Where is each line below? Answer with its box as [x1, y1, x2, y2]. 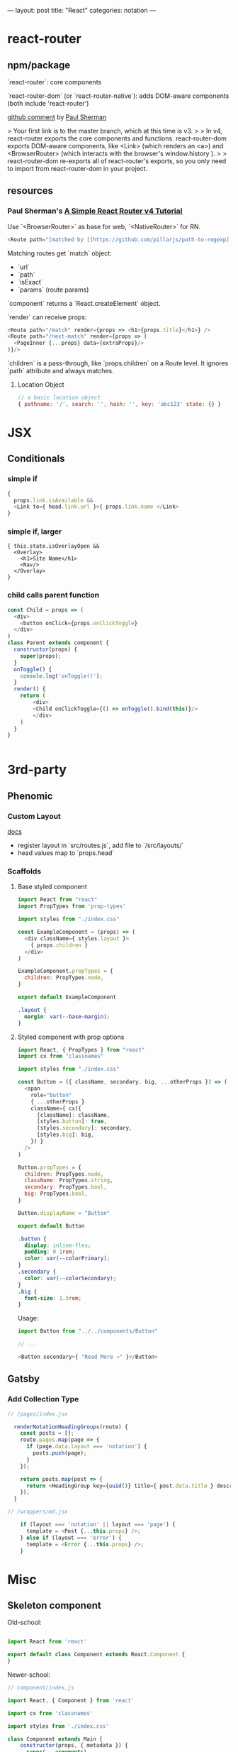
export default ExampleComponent [17, 993, 117, 1001]
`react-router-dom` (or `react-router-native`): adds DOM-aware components [7, 92, 229, 100]
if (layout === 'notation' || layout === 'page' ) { [20, 1521, 176, 1528]
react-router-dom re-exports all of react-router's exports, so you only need [7, 157, 227, 165]
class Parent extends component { [7, 639, 110, 646]
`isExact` [17, 277, 44, 286]
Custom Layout [7, 811, 62, 821]
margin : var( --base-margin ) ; [24, 1013, 110, 1020]
